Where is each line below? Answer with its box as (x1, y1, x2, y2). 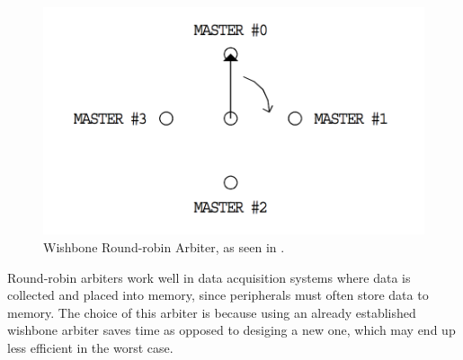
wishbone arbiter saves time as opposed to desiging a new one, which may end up (7, 320, 456, 339)
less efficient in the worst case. (7, 338, 174, 357)
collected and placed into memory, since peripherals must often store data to (7, 285, 429, 304)
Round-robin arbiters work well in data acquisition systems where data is (7, 268, 411, 286)
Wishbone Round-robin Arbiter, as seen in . (43, 238, 285, 257)
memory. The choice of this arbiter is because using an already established (7, 303, 416, 321)
